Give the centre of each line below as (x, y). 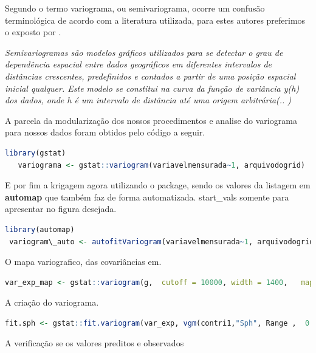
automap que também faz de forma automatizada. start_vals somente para (147, 197)
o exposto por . (33, 32)
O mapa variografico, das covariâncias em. (83, 262)
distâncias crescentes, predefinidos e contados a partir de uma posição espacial (150, 76)
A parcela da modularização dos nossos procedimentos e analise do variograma (151, 120)
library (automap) (40, 229)
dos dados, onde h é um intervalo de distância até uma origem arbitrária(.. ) (148, 100)
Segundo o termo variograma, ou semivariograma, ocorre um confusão (135, 8)
